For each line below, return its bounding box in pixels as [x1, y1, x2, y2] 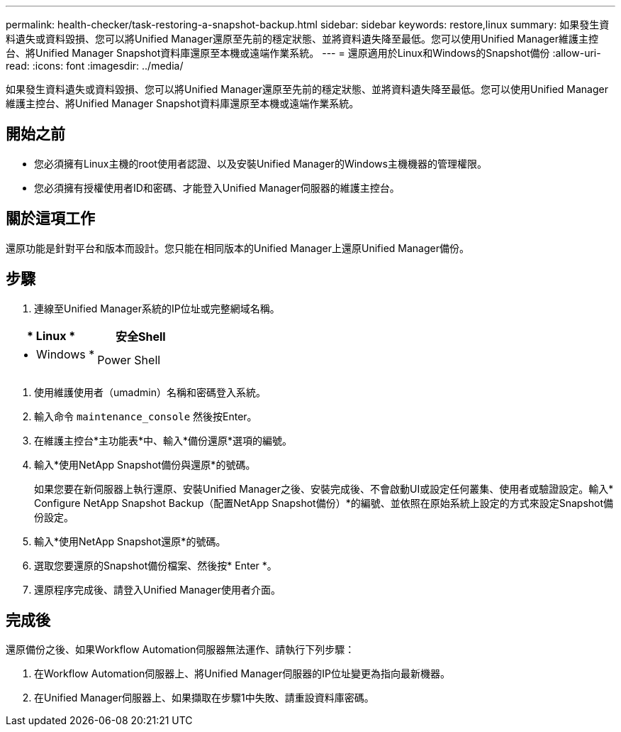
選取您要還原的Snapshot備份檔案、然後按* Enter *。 [34, 559, 277, 572]
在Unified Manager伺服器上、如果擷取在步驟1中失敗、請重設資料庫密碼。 [34, 692, 374, 704]
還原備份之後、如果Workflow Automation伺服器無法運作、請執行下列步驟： [6, 643, 355, 656]
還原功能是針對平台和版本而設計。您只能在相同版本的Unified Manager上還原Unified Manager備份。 [6, 241, 469, 254]
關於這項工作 [6, 209, 95, 228]
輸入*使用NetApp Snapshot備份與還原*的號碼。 [34, 458, 256, 471]
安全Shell [116, 329, 166, 344]
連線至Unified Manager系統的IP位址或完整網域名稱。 [34, 302, 280, 315]
